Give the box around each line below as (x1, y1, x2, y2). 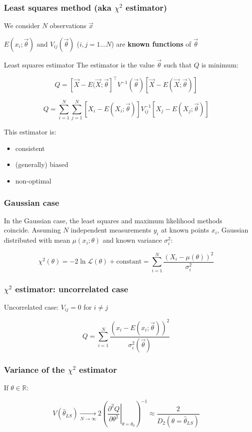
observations (50, 20, 86, 31)
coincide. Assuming (4, 225, 61, 235)
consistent (15, 143, 45, 153)
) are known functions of (111, 38, 191, 49)
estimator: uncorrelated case (15, 282, 128, 295)
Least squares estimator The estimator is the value (4, 60, 155, 70)
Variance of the (4, 363, 65, 375)
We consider (4, 20, 40, 31)
